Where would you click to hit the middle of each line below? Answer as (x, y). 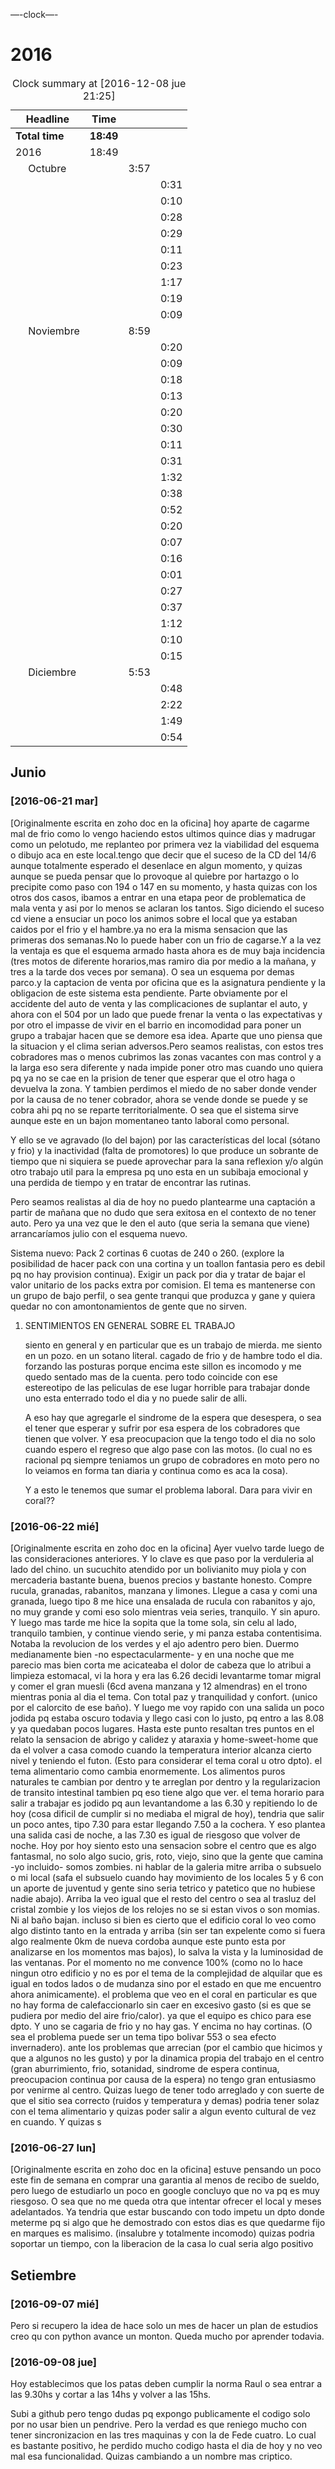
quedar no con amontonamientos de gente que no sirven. (128, 1306)
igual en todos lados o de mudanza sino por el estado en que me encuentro (166, 1983)
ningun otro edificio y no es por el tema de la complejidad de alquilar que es (166, 1973)
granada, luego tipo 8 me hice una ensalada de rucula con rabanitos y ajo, (163, 1601)
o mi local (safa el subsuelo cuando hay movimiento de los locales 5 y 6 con (167, 1877)
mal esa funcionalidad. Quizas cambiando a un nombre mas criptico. (151, 2456)
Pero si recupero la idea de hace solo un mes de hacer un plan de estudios (164, 2325)
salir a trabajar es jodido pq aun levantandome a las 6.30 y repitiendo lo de (164, 1803)
